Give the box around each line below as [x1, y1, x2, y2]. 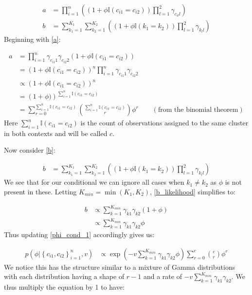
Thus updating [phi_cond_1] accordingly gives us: [4, 229, 155, 240]
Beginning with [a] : [4, 34, 61, 44]
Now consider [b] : [4, 144, 55, 155]
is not [225, 177, 242, 187]
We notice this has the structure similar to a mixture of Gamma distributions [4, 261, 235, 272]
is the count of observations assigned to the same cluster [80, 118, 249, 128]
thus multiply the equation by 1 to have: [4, 282, 125, 292]
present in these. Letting [4, 186, 77, 196]
